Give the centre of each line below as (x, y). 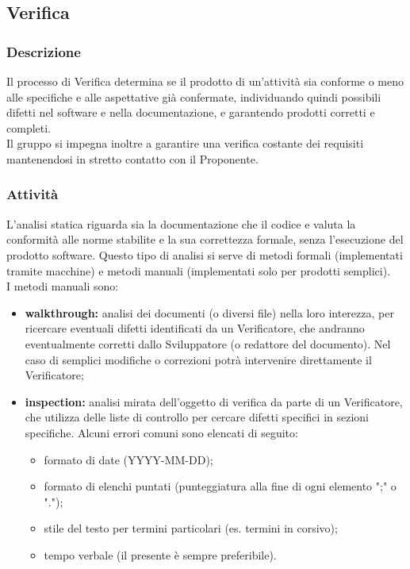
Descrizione (44, 51)
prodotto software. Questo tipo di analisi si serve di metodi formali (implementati (205, 254)
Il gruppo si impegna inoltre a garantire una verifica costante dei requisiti (185, 143)
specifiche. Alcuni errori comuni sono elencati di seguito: (161, 432)
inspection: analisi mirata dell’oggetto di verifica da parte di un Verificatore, (214, 401)
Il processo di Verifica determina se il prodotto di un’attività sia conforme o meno (205, 81)
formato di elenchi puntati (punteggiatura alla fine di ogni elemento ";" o (220, 486)
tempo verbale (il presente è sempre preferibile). (160, 554)
